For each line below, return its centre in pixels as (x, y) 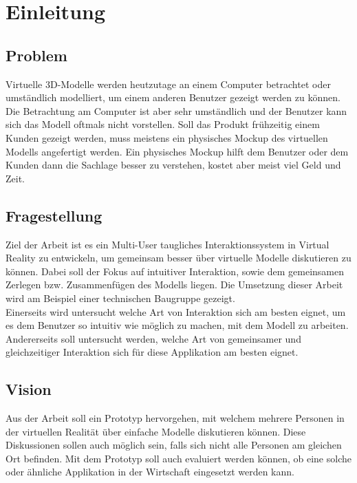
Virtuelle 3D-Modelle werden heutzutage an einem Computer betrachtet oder (168, 84)
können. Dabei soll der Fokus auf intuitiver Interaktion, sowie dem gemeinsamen (175, 271)
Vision (29, 389)
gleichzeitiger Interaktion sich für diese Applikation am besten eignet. (152, 352)
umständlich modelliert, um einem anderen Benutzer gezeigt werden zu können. (173, 97)
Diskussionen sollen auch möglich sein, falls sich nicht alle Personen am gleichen (174, 445)
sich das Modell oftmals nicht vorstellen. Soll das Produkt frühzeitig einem (163, 124)
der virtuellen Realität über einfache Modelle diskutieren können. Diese (156, 431)
